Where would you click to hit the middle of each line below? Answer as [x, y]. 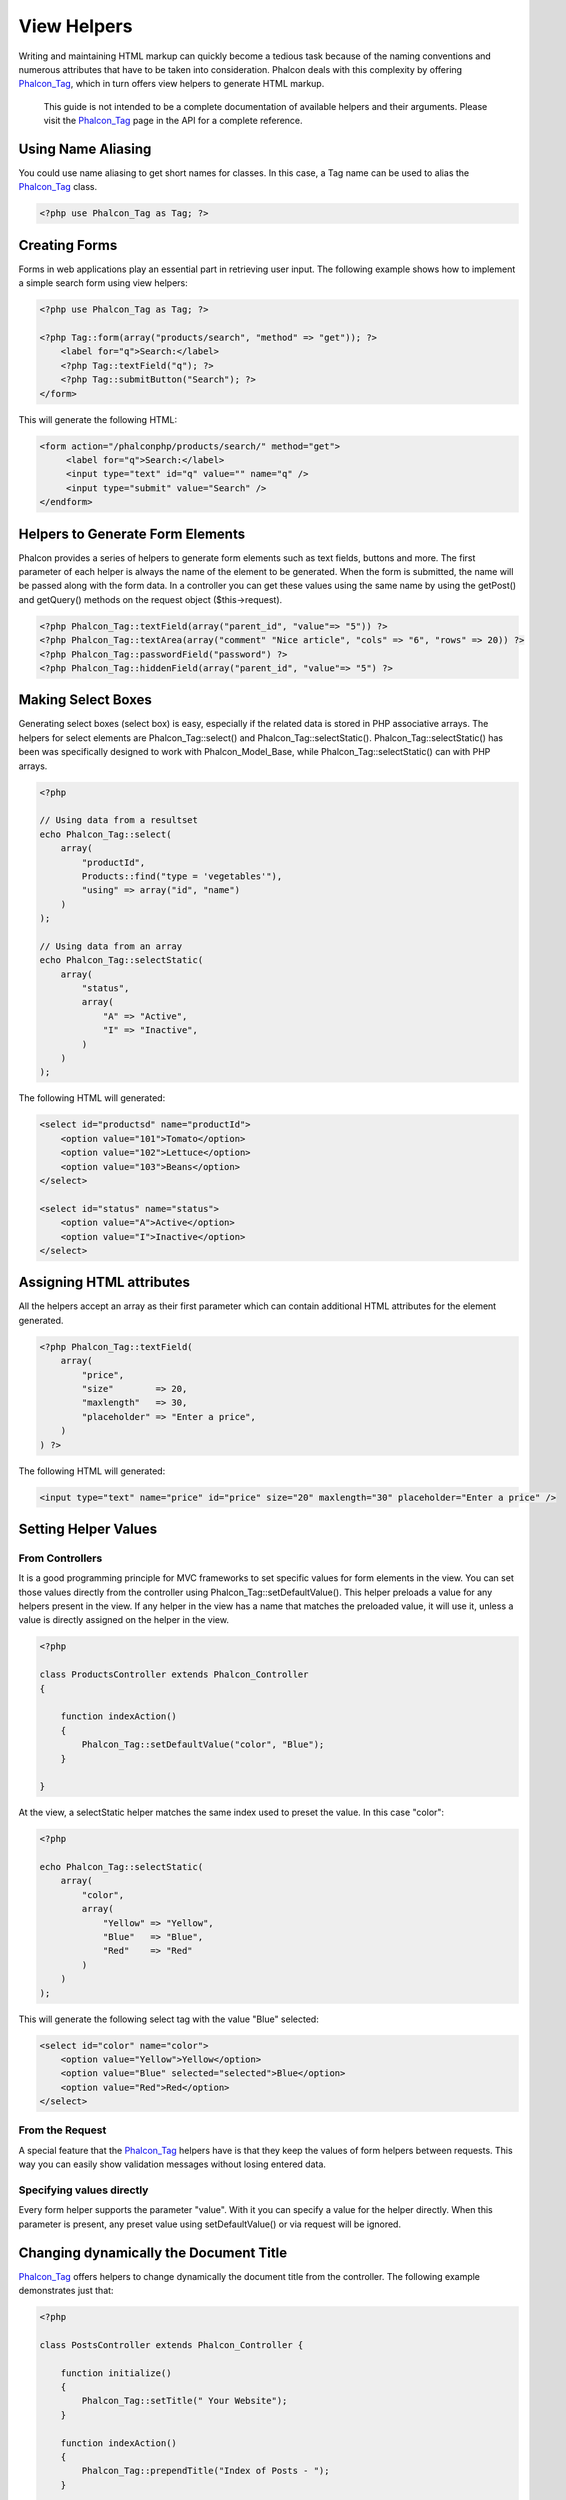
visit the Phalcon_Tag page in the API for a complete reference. [173, 121]
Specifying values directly [83, 2190]
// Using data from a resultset [119, 820]
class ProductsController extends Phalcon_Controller [174, 1674]
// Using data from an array [111, 946]
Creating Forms [68, 245]
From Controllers [60, 1558]
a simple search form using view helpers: [103, 283]
